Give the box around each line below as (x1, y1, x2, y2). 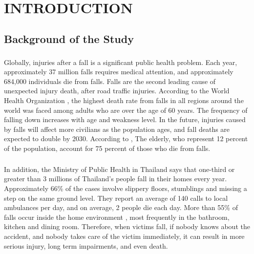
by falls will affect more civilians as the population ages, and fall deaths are (4, 124, 230, 134)
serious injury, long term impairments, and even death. (4, 240, 168, 251)
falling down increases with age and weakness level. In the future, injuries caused (4, 114, 246, 125)
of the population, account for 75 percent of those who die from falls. (4, 143, 211, 153)
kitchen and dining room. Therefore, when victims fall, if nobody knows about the (4, 221, 250, 232)
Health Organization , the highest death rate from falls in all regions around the (4, 95, 244, 105)
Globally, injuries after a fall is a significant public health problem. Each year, (4, 57, 237, 67)
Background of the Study (4, 31, 134, 46)
